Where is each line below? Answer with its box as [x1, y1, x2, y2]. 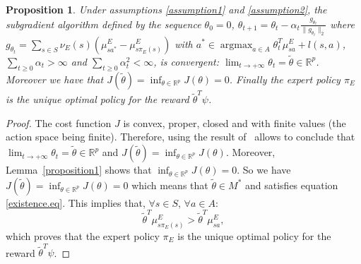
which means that [131, 177, 208, 192]
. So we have [237, 162, 291, 177]
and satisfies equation [245, 177, 338, 192]
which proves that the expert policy [6, 229, 160, 243]
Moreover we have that [6, 71, 104, 86]
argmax [220, 40, 253, 50]
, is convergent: [153, 54, 220, 68]
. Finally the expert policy [229, 71, 341, 86]
